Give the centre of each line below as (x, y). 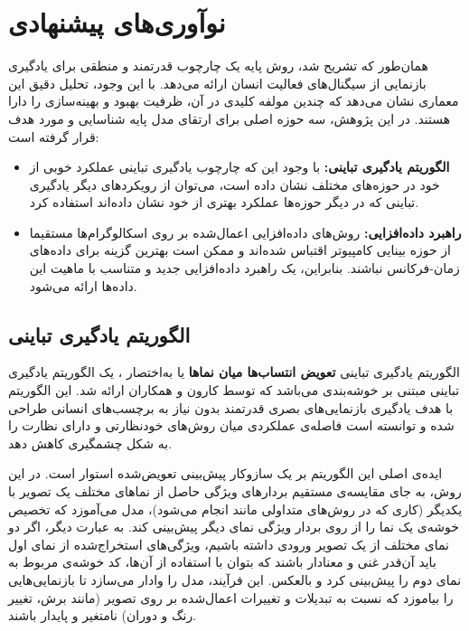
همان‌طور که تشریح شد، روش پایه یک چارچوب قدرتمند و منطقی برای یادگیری (218, 66)
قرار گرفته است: (54, 136)
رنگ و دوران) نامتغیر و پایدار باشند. (103, 615)
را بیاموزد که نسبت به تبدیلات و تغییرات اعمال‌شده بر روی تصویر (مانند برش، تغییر (231, 597)
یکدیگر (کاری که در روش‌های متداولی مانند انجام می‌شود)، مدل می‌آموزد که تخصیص (235, 509)
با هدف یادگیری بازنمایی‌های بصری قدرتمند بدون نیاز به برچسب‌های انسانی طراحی (231, 407)
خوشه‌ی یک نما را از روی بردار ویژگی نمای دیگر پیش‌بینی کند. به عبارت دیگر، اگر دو (234, 527)
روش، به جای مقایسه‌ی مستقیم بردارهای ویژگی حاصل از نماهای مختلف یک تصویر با (235, 491)
